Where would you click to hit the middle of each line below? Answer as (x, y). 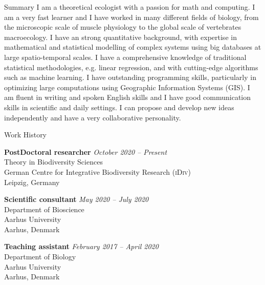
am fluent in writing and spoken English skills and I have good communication (128, 97)
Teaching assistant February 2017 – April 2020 (81, 246)
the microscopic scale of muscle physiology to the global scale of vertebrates (123, 27)
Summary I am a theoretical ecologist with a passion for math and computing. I (130, 7)
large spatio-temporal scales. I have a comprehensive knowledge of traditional (125, 57)
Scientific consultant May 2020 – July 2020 (76, 199)
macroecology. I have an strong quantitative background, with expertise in (120, 37)
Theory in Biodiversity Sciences (53, 162)
